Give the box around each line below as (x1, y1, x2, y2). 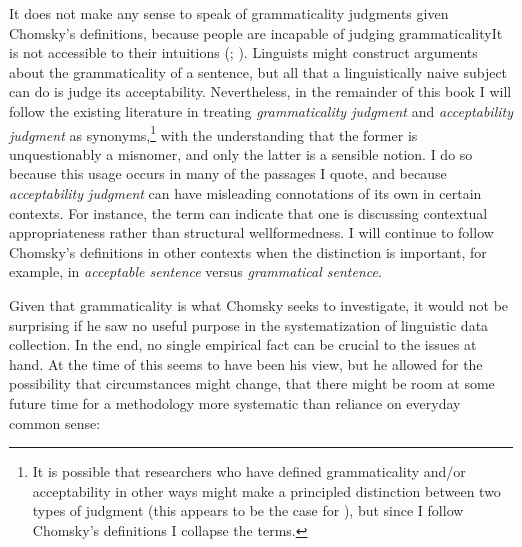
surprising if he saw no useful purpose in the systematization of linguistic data (9, 314, 489, 335)
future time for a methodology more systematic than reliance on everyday (9, 392, 461, 413)
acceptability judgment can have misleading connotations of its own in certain (9, 183, 482, 203)
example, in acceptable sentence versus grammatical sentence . (9, 261, 382, 282)
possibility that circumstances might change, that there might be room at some (9, 373, 495, 394)
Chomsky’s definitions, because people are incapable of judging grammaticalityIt (9, 22, 503, 43)
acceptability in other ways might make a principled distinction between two (32, 480, 501, 501)
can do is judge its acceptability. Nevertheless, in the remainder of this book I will (9, 81, 512, 102)
